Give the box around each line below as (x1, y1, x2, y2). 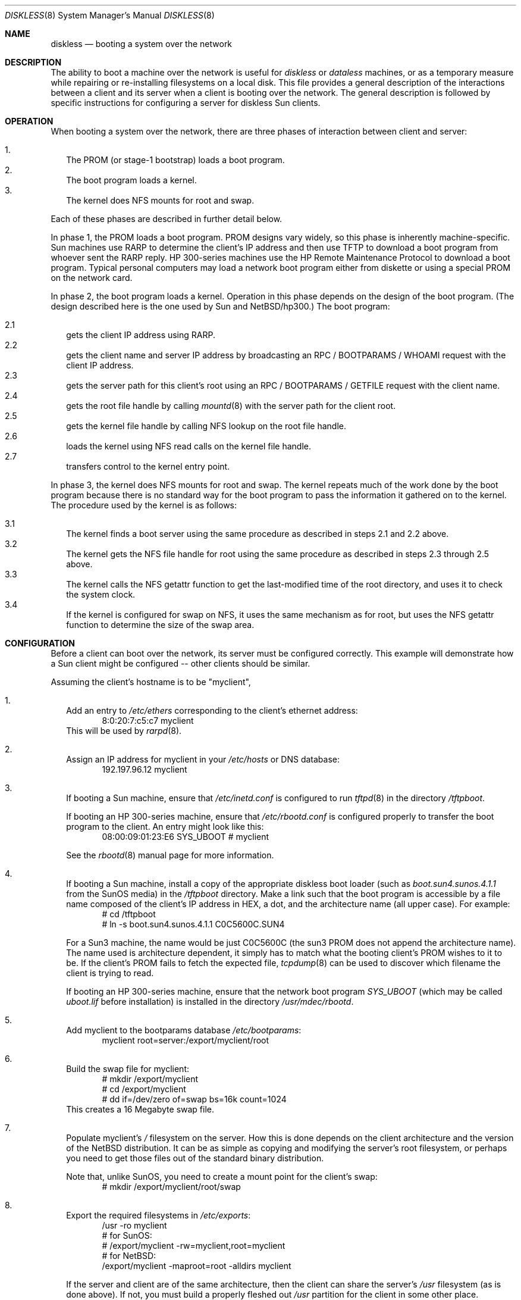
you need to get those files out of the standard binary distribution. (66, 1153, 324, 1163)
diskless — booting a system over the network (51, 39, 233, 49)
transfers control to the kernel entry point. (66, 461, 230, 471)
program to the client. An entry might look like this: (66, 821, 264, 832)
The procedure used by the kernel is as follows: (51, 500, 237, 510)
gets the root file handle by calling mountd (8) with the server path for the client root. (66, 401, 396, 411)
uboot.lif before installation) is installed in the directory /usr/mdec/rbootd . (66, 996, 354, 1007)
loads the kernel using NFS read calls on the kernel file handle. (66, 441, 311, 451)
